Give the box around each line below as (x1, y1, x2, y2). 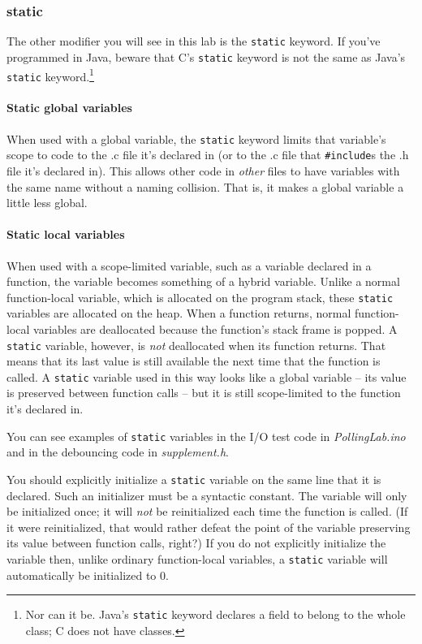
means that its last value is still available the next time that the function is (6, 352, 381, 370)
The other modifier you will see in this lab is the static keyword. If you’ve (6, 32, 381, 50)
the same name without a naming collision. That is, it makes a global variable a (6, 178, 404, 195)
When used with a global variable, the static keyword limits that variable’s (6, 130, 386, 147)
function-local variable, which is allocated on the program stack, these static (6, 288, 394, 305)
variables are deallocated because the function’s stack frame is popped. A (33, 320, 398, 337)
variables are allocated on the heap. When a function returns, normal (6, 305, 351, 322)
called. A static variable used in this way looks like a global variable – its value (6, 368, 407, 385)
